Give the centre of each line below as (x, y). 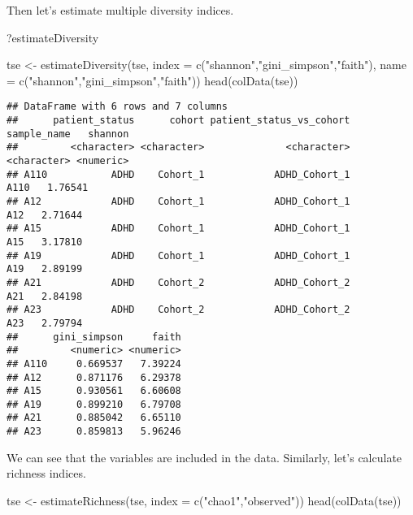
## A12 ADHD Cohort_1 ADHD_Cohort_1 (178, 201)
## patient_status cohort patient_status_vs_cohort (178, 121)
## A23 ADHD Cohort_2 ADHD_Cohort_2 (178, 310)
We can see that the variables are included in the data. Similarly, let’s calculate (204, 457)
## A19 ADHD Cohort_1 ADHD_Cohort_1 (178, 255)
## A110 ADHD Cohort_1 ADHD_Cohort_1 (178, 174)
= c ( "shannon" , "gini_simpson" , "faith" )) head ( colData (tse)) (152, 80)
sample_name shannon (68, 134)
